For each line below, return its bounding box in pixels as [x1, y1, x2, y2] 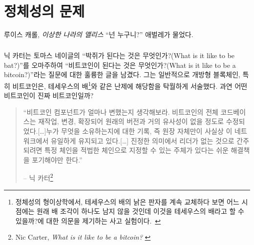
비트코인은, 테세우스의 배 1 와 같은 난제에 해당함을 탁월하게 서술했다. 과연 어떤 [12, 79, 248, 91]
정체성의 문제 [4, 1, 85, 21]
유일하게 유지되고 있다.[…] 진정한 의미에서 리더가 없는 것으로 [50, 135, 234, 145]
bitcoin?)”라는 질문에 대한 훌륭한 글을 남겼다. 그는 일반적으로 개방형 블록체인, [4, 69, 240, 80]
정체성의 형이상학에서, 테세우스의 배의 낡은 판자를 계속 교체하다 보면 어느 [15, 196, 239, 206]
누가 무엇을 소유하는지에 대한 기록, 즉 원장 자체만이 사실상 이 [46, 125, 233, 136]
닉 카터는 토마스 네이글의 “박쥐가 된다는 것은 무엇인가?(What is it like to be [4, 50, 235, 61]
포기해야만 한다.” [32, 154, 83, 164]
